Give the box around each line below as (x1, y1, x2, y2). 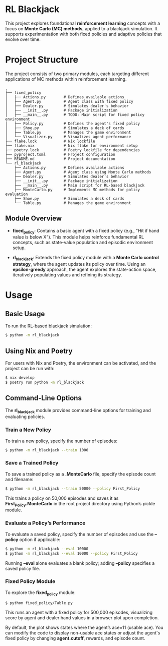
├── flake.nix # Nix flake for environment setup (5, 143, 138, 148)
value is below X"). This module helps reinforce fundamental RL (12, 234, 144, 240)
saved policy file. (5, 565, 40, 571)
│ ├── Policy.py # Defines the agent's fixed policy (5, 121, 140, 126)
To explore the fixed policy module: (5, 589, 76, 597)
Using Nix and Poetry (5, 346, 73, 355)
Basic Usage (5, 309, 45, 318)
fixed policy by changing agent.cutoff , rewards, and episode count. (5, 635, 145, 641)
